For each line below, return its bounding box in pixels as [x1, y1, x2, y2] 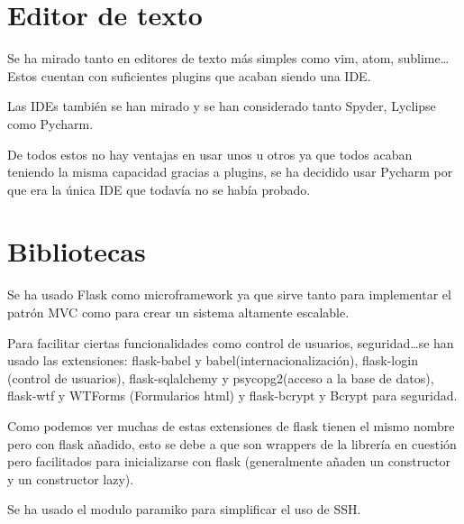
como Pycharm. [7, 114, 94, 133]
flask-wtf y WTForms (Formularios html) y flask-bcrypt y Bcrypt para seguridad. [7, 386, 458, 405]
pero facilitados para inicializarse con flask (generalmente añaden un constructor [7, 452, 451, 471]
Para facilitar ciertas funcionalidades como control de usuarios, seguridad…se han [7, 333, 454, 352]
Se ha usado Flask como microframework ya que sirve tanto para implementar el [7, 285, 451, 304]
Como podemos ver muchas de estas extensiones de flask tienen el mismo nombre [7, 416, 455, 435]
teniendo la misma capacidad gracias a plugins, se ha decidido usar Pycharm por [7, 162, 453, 181]
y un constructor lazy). [7, 469, 134, 488]
